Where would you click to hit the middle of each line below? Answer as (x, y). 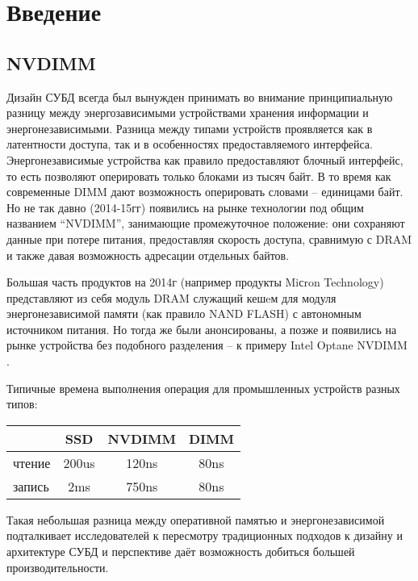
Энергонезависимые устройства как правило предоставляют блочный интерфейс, (205, 159)
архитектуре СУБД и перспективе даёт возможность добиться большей (181, 552)
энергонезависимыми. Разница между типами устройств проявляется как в (190, 128)
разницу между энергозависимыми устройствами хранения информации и (188, 113)
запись (31, 486)
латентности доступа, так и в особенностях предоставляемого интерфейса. (190, 144)
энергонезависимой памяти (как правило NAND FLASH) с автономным (184, 313)
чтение (32, 462)
